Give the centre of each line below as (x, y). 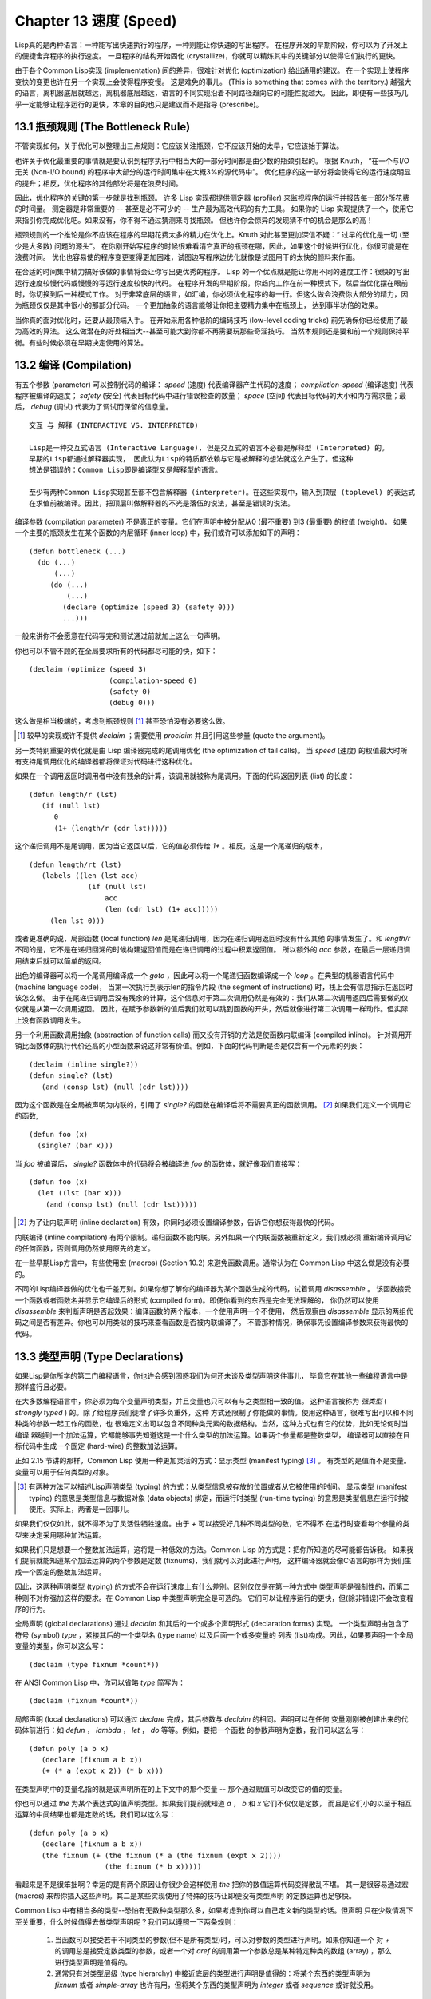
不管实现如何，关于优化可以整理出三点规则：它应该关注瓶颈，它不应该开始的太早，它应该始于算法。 (179, 146)
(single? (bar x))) (75, 1146)
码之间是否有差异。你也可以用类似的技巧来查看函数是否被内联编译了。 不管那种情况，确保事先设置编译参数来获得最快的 (212, 1323)
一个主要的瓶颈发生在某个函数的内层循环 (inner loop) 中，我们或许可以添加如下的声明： (158, 533)
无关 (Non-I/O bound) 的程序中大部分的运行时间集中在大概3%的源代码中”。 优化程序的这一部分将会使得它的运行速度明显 (213, 172)
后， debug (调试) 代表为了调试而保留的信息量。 (94, 407)
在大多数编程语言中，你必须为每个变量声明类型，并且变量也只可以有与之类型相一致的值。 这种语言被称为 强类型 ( (201, 1401)
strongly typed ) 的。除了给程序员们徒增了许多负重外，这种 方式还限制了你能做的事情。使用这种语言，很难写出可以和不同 (214, 1412)
